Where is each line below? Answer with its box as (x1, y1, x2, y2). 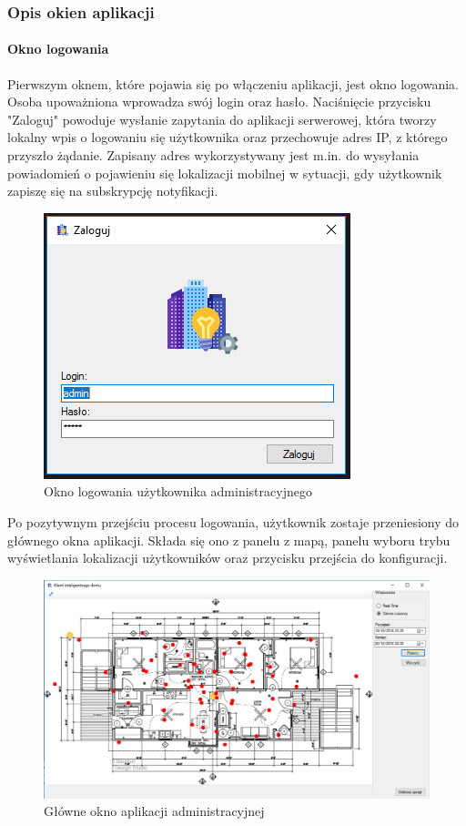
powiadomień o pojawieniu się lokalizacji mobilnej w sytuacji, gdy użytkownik (7, 163, 442, 182)
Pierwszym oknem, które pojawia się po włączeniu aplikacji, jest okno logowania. (7, 74, 459, 93)
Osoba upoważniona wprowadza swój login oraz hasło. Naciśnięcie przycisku (7, 92, 431, 111)
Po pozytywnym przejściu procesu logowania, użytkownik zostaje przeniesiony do (7, 512, 460, 531)
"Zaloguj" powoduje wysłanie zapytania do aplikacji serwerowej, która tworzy (7, 109, 437, 128)
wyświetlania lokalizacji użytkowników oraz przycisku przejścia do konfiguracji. (7, 548, 448, 567)
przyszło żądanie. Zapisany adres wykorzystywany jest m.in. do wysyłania (7, 146, 420, 165)
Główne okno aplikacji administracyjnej (44, 801, 265, 821)
